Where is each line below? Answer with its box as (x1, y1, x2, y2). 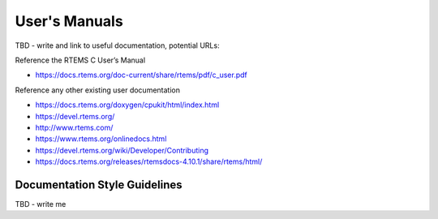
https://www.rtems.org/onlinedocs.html (35, 134, 167, 144)
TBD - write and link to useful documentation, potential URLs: (15, 41, 220, 50)
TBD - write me (15, 199, 67, 208)
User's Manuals (15, 12, 123, 30)
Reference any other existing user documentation (15, 85, 180, 95)
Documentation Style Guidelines (15, 178, 182, 191)
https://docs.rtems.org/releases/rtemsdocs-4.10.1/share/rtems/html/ (35, 157, 263, 166)
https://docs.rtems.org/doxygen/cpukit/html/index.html (35, 100, 220, 109)
